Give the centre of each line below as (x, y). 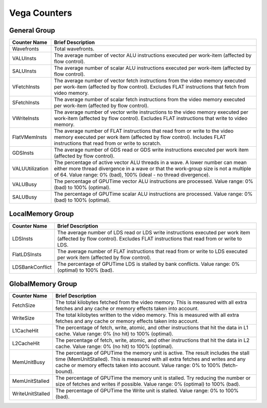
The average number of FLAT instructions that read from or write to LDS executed (152, 251)
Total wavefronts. (74, 49)
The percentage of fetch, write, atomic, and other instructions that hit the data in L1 (152, 327)
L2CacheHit (26, 343)
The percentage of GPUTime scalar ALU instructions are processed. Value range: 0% (153, 194)
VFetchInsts (26, 87)
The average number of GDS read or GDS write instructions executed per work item (151, 150)
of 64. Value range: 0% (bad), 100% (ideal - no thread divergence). (132, 175)
